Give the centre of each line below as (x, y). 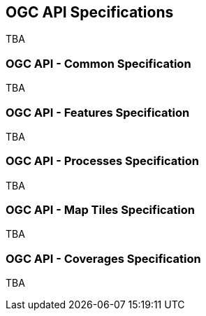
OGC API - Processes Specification (102, 161)
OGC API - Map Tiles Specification (100, 210)
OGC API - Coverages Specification (103, 258)
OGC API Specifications (90, 12)
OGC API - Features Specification (98, 112)
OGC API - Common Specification (98, 63)
